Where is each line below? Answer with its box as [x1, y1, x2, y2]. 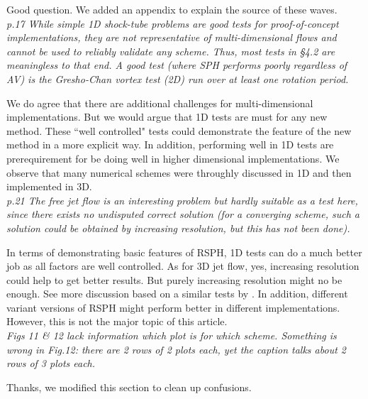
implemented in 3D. [6, 179, 92, 194]
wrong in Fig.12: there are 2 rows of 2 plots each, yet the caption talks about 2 [6, 341, 346, 356]
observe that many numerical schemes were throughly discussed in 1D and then [6, 165, 352, 180]
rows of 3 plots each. [6, 356, 96, 371]
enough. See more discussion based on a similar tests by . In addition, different [6, 286, 348, 301]
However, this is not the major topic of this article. [6, 314, 228, 329]
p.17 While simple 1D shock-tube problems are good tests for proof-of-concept [6, 16, 339, 31]
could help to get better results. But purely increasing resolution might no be [6, 272, 342, 287]
